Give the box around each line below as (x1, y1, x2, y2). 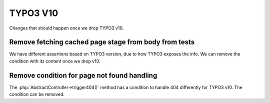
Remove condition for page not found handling (9, 71, 157, 79)
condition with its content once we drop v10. (9, 58, 100, 64)
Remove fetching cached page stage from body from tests (9, 38, 195, 46)
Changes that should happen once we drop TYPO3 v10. (9, 25, 124, 31)
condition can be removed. (9, 91, 65, 97)
